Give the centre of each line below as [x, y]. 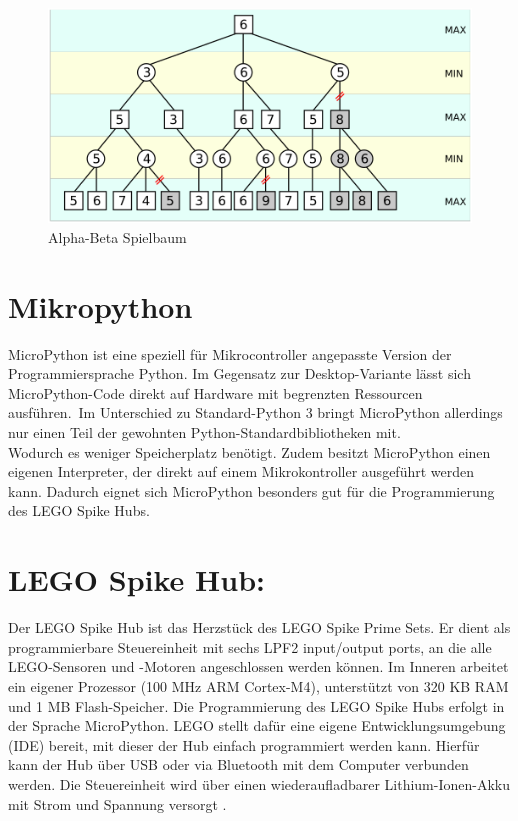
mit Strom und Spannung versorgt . [117, 803]
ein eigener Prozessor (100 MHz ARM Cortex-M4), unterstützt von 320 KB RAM [258, 685]
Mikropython [100, 305]
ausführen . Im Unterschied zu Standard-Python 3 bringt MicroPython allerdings [255, 412]
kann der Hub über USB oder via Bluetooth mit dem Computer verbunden [238, 764]
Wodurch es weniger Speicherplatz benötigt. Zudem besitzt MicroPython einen [249, 451]
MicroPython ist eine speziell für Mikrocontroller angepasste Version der [230, 353]
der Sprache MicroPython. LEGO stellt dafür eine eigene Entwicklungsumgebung [257, 725]
